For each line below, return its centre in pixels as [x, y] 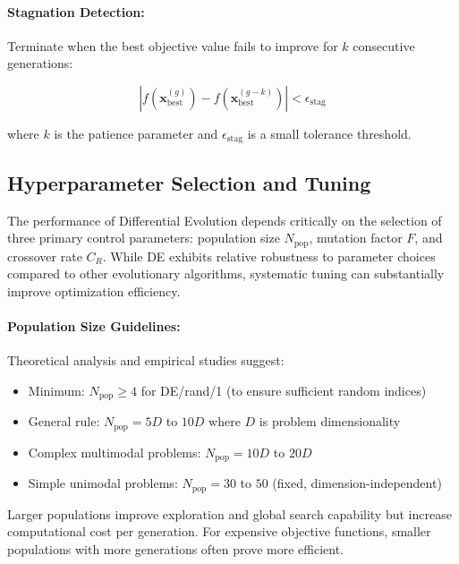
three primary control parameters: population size [144, 238]
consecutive [384, 45]
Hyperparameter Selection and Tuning [189, 182]
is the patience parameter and [136, 133]
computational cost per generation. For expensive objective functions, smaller [219, 531]
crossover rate [45, 256]
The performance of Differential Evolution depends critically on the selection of [225, 220]
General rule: [64, 421]
